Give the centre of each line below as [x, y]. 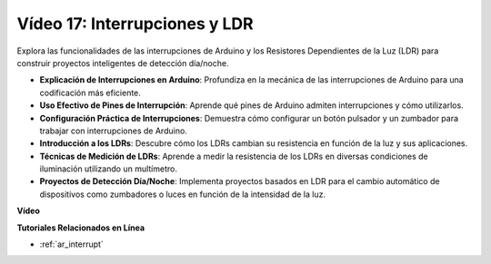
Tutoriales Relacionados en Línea [81, 228]
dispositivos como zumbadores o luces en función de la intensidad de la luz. [183, 194]
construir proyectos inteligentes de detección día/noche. [123, 63]
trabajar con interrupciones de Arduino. [114, 131]
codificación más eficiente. [90, 93]
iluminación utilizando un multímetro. [108, 169]
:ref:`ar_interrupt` [71, 244]
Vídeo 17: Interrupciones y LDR [135, 24]
